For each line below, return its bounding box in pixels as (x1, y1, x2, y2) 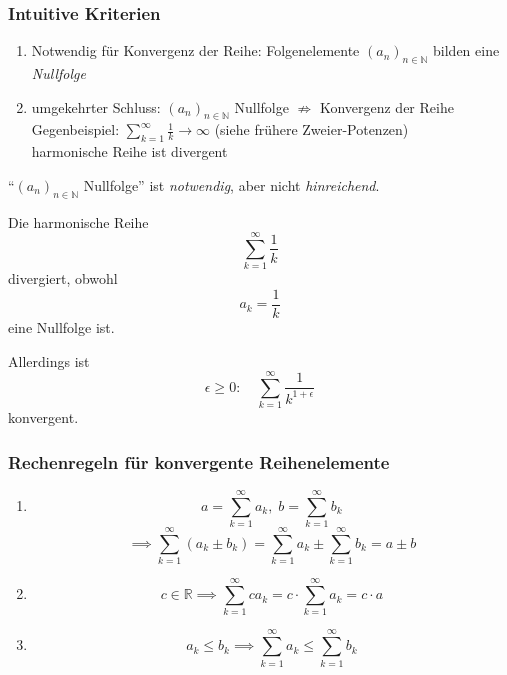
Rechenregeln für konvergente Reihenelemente (8, 449, 390, 474)
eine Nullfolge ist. (8, 316, 115, 337)
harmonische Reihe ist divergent (31, 141, 228, 162)
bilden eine (433, 40, 500, 61)
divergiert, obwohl (8, 268, 118, 289)
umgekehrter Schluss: (31, 96, 161, 117)
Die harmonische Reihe (8, 211, 149, 232)
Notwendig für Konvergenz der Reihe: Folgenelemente (31, 40, 360, 61)
